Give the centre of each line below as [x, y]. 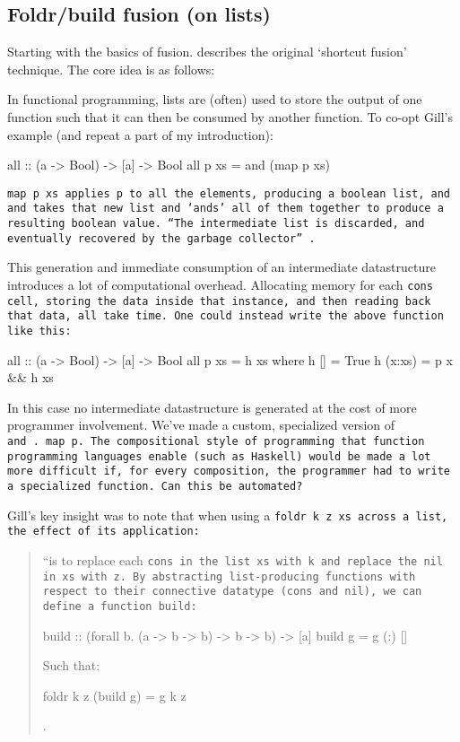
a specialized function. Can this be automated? [155, 486]
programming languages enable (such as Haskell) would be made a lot [219, 456]
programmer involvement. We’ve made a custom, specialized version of [201, 425]
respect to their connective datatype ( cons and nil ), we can [232, 592]
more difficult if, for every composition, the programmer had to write [229, 471]
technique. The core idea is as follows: [111, 69]
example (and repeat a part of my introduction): [140, 134]
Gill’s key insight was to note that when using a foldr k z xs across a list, [228, 515]
